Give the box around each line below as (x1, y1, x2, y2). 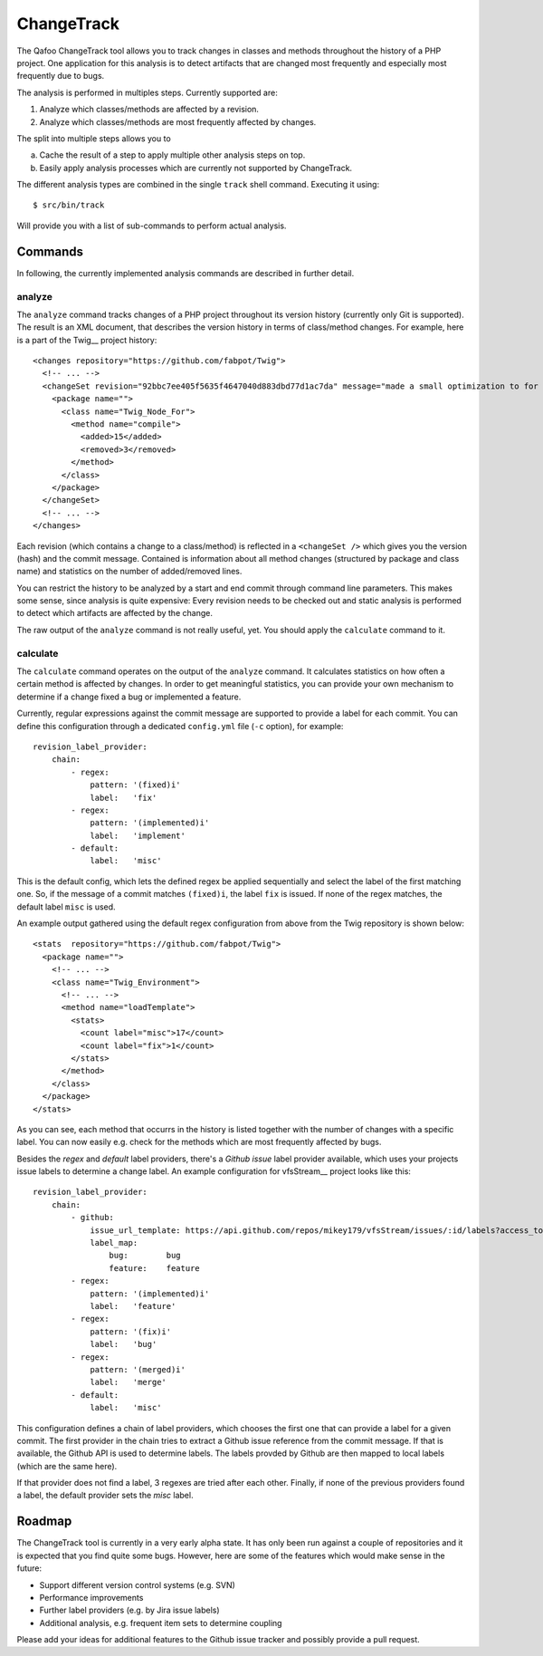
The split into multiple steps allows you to (16, 132, 171, 144)
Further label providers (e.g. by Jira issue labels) (39, 1604, 221, 1616)
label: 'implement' (90, 830, 186, 841)
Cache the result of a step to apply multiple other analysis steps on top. (39, 149, 306, 160)
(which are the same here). (16, 1460, 118, 1471)
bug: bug (109, 1250, 181, 1261)
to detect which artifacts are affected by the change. (16, 608, 213, 619)
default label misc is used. (16, 901, 117, 912)
